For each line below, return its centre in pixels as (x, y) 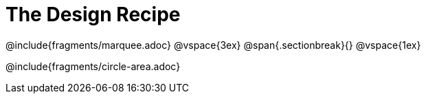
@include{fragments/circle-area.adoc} (93, 66)
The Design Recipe (93, 14)
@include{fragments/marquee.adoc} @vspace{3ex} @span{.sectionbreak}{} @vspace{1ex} (213, 45)
